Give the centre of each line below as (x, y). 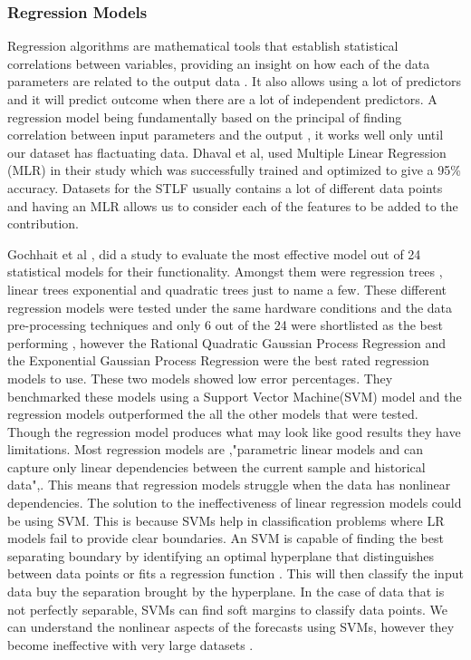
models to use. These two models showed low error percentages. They (200, 378)
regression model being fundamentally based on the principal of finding (205, 116)
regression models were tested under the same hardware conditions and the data (230, 307)
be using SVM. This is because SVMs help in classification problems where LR (226, 520)
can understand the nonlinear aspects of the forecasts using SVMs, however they (231, 627)
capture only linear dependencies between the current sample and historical (216, 466)
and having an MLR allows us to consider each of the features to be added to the (233, 205)
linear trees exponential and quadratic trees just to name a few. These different (227, 289)
